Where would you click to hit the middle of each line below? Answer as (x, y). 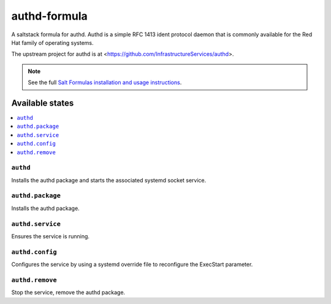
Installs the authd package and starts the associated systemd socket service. (109, 180)
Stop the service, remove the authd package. (68, 292)
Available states (43, 103)
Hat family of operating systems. (53, 42)
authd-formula (50, 16)
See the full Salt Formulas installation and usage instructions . (105, 82)
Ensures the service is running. (51, 236)
